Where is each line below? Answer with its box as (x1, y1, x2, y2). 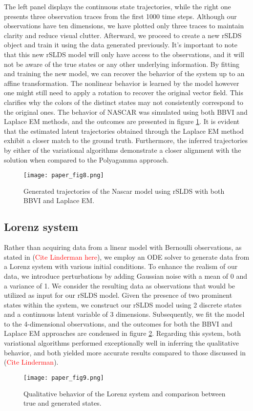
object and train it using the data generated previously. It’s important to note (4, 40, 237, 50)
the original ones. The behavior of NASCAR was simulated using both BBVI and (4, 106, 248, 117)
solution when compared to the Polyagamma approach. (4, 154, 169, 164)
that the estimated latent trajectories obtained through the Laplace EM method (4, 125, 244, 136)
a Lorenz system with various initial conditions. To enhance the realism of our (4, 261, 238, 271)
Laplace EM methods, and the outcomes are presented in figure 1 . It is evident (4, 116, 240, 126)
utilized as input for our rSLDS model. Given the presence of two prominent (4, 290, 232, 300)
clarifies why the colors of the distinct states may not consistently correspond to (4, 97, 243, 107)
